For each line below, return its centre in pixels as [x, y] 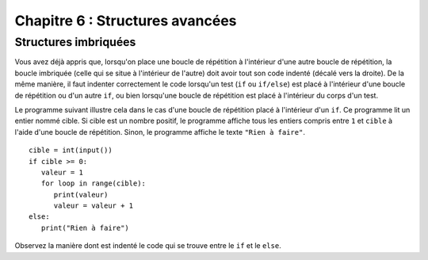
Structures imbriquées [75, 42]
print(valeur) [81, 195]
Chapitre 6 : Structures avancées [126, 21]
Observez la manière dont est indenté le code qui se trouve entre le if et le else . [148, 246]
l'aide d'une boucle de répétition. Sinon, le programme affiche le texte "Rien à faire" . [160, 132]
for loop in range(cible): [94, 184]
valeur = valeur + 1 [94, 206]
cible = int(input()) [71, 150]
